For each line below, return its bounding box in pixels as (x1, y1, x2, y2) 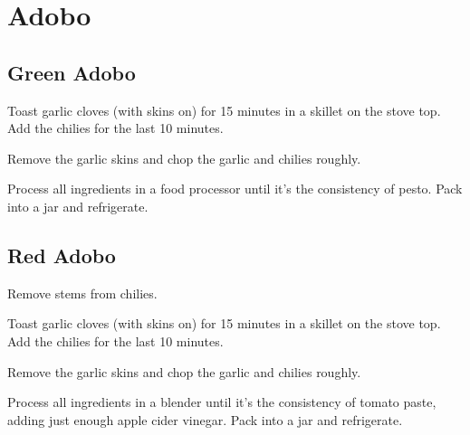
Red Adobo (7, 241, 116, 269)
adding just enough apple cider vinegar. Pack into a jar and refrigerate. (7, 410, 403, 429)
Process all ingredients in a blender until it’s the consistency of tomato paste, (7, 392, 436, 411)
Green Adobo (7, 58, 136, 86)
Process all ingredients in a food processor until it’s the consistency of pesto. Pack (7, 179, 463, 198)
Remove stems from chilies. (7, 283, 158, 302)
